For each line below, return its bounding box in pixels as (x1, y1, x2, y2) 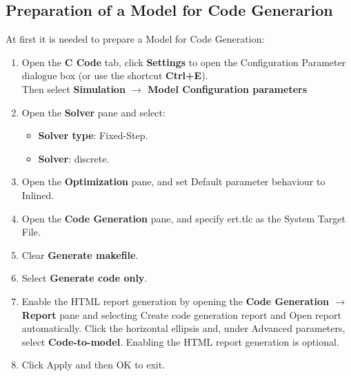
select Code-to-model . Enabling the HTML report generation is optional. (21, 334, 339, 348)
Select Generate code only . (21, 271, 148, 285)
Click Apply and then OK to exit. (21, 357, 166, 372)
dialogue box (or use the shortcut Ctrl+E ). (21, 68, 208, 83)
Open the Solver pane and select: (21, 105, 166, 119)
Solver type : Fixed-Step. (38, 128, 148, 143)
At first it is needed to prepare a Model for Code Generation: (6, 32, 265, 46)
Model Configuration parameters (148, 81, 308, 96)
